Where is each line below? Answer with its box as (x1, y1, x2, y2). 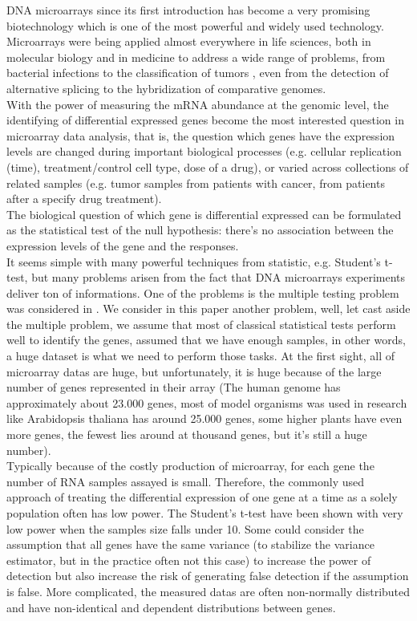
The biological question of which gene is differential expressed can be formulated (6, 205, 402, 222)
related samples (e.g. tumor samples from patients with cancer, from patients (6, 174, 385, 191)
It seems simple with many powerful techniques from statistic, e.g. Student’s (6, 253, 381, 270)
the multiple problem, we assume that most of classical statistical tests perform (6, 315, 396, 332)
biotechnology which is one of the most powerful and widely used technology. (6, 17, 384, 34)
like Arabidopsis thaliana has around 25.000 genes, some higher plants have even (6, 410, 403, 427)
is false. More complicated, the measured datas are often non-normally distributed (6, 582, 411, 599)
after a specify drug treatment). (6, 190, 162, 207)
